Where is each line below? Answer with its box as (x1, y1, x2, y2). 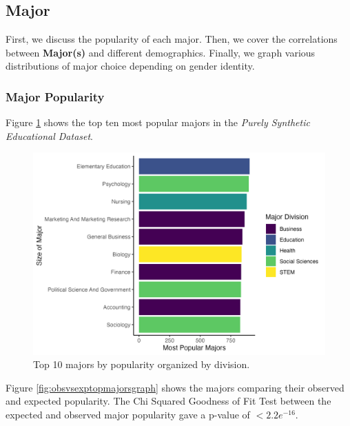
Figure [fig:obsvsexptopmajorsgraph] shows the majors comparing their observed (6, 380, 344, 394)
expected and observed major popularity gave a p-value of (6, 407, 250, 421)
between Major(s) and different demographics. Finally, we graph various (6, 45, 316, 59)
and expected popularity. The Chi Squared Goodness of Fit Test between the (6, 394, 331, 408)
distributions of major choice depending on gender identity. (6, 59, 255, 73)
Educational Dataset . (6, 128, 94, 143)
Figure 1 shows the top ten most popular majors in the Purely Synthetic (6, 115, 310, 130)
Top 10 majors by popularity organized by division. (33, 357, 250, 372)
